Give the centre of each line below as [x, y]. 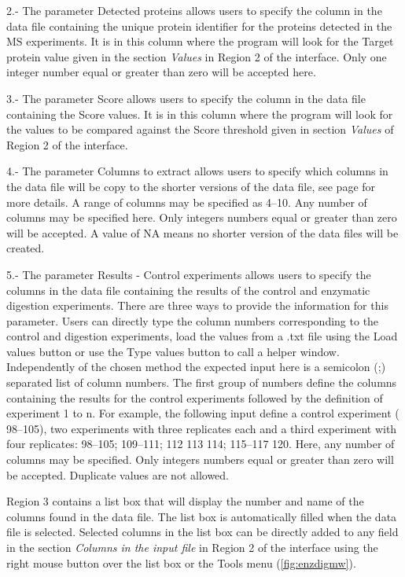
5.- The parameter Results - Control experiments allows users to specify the [189, 274]
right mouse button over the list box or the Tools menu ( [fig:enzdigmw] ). [181, 562]
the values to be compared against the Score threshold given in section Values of [200, 129]
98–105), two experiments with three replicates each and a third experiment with [202, 428]
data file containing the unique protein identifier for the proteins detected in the [199, 26]
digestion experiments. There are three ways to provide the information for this [197, 305]
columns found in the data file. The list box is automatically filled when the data [202, 516]
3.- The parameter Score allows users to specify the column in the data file [186, 98]
